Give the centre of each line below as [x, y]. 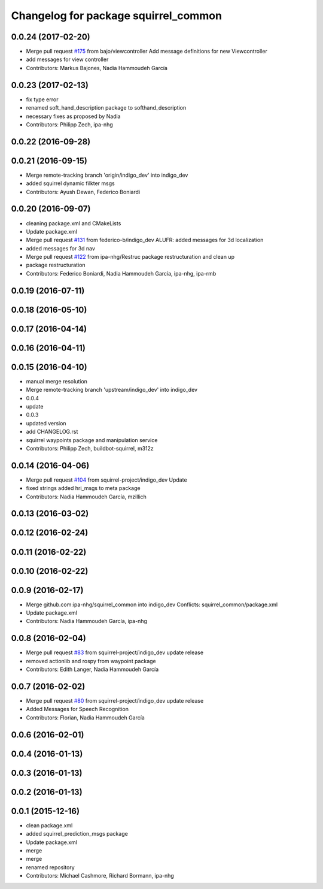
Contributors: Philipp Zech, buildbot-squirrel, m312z [90, 448]
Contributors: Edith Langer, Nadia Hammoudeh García [92, 669]
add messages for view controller [67, 59]
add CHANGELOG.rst [52, 432]
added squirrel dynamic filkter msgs [70, 183]
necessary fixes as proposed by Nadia [73, 116]
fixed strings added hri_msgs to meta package [83, 488]
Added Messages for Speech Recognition [77, 709]
